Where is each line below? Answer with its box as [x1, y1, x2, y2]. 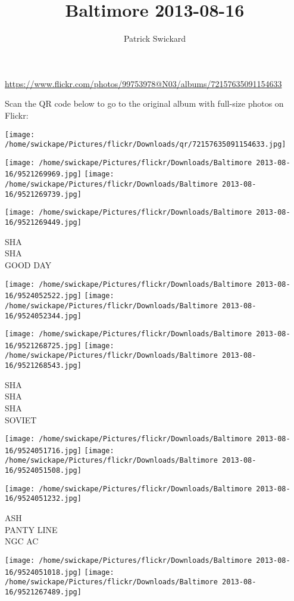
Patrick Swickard [123, 32, 186, 45]
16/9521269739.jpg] [5, 190, 82, 199]
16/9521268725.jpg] [5, 341, 82, 350]
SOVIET [5, 413, 37, 426]
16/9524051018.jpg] [5, 568, 82, 577]
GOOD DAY [5, 258, 52, 271]
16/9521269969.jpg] [5, 170, 82, 179]
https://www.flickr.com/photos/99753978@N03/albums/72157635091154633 [5, 77, 282, 89]
